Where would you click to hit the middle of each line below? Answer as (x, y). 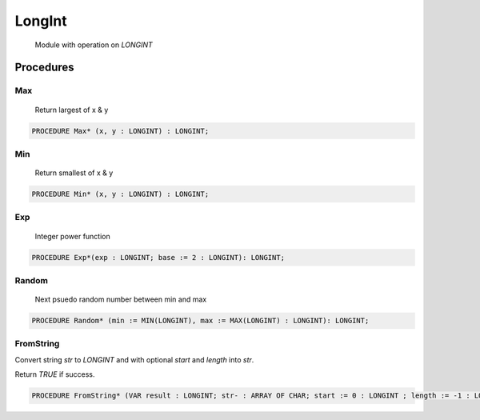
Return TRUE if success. (55, 374)
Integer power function (73, 236)
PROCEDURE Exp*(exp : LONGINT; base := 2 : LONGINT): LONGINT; (158, 257)
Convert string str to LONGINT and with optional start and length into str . (134, 359)
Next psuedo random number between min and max (121, 299)
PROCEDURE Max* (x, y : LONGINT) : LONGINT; (120, 131)
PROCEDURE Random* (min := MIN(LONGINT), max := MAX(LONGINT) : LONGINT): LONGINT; (200, 321)
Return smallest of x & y (74, 173)
